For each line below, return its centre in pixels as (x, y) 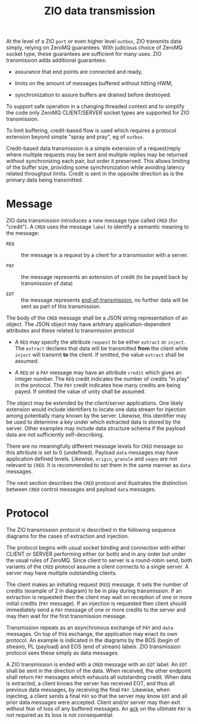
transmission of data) (47, 283)
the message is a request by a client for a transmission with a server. (105, 255)
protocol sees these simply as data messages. (63, 653)
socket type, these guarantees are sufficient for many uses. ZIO (84, 54)
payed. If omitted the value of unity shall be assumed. (80, 391)
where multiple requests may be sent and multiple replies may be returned (97, 155)
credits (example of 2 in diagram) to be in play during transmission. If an (94, 591)
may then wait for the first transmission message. (66, 616)
